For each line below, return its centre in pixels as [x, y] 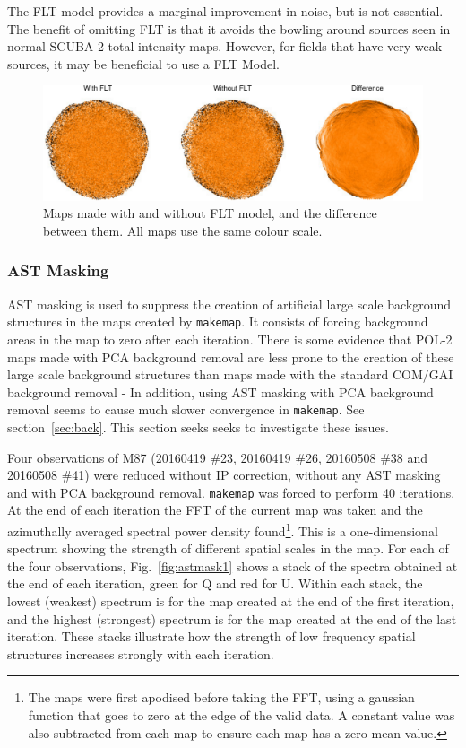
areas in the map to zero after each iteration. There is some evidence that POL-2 [230, 339]
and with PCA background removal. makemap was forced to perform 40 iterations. [231, 492]
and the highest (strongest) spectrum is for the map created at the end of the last [232, 618]
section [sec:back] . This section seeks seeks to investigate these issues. [198, 427]
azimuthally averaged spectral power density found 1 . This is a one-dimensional [223, 530]
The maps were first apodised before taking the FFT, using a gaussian [221, 697]
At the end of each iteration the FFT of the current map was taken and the [215, 510]
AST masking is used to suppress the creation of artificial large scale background [229, 304]
